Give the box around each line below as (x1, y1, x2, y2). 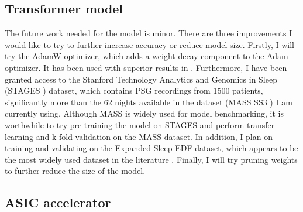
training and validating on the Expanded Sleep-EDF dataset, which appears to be (5, 142, 298, 154)
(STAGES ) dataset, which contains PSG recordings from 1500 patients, (5, 84, 263, 97)
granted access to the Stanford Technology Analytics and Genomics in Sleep (5, 73, 277, 85)
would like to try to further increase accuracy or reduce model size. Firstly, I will (5, 38, 294, 50)
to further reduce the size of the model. (5, 165, 146, 177)
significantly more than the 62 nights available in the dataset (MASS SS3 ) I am (5, 95, 292, 108)
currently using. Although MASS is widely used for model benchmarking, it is (5, 107, 284, 119)
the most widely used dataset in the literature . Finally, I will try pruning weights (5, 153, 298, 165)
